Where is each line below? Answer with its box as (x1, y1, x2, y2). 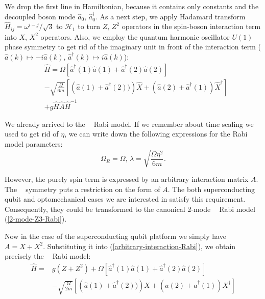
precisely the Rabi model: (5, 251, 91, 261)
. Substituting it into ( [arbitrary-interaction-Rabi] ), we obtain (43, 240, 236, 251)
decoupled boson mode (5, 11, 76, 21)
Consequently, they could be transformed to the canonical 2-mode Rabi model (5, 203, 255, 214)
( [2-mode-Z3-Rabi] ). (5, 213, 67, 224)
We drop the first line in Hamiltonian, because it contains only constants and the (5, 1, 259, 11)
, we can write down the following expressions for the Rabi (64, 128, 248, 139)
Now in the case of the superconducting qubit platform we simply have (5, 231, 226, 241)
